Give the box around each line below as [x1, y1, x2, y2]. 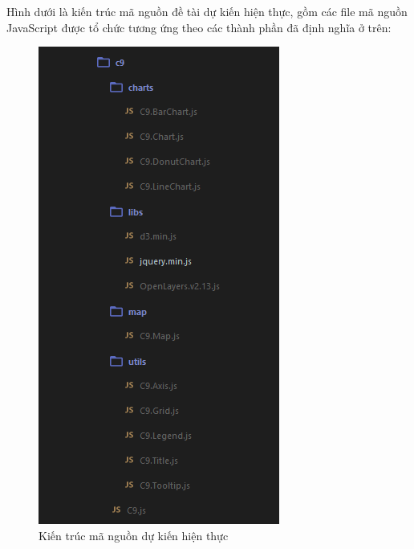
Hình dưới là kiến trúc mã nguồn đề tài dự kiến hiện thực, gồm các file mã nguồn [6, 3, 408, 19]
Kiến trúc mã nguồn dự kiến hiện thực [39, 526, 229, 543]
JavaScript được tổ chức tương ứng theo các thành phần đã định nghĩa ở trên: [6, 18, 392, 35]
